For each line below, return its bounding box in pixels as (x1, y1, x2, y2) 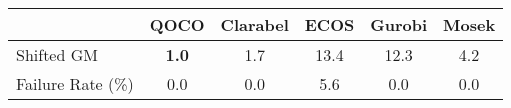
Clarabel (220, 13, 289, 36)
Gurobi (370, 13, 428, 36)
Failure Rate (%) (16, 72, 134, 95)
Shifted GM (16, 43, 98, 66)
